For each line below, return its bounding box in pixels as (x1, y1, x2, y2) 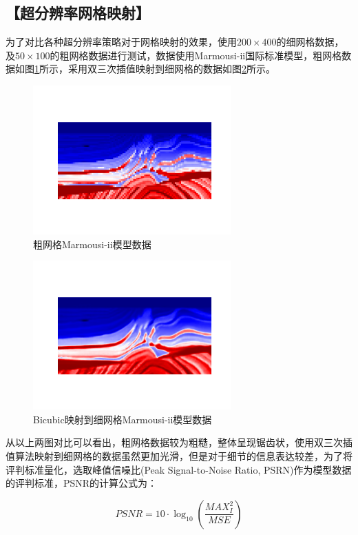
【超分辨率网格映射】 (6, 2, 150, 23)
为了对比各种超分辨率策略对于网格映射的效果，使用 (6, 34, 237, 49)
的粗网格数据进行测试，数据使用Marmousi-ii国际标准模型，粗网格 (50, 48, 342, 62)
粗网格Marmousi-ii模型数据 (33, 236, 151, 251)
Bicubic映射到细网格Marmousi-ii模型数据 (33, 412, 212, 426)
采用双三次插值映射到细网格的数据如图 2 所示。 (67, 61, 275, 76)
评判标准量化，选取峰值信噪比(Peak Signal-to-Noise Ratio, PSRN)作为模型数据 (6, 462, 352, 476)
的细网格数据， (276, 34, 344, 49)
